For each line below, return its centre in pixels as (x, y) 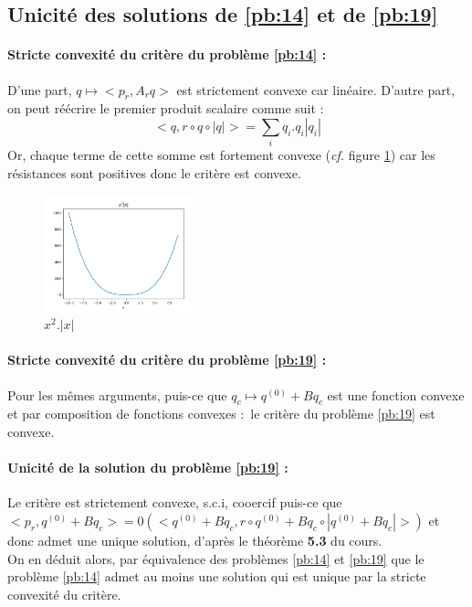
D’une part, (40, 89)
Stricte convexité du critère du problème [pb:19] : (167, 360)
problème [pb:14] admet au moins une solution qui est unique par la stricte (217, 576)
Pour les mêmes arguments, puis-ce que (117, 394)
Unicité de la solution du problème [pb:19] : (148, 468)
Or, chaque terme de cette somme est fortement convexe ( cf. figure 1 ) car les (221, 155)
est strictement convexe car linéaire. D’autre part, (316, 89)
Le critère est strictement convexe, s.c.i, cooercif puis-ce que (175, 502)
